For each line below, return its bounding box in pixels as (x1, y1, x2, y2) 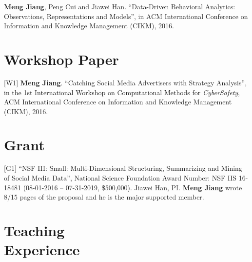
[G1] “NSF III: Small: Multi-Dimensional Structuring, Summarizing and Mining (4, 163, 242, 173)
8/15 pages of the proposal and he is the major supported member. (4, 192, 204, 202)
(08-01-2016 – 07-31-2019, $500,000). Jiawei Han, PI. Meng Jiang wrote (23, 182, 242, 192)
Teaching (4, 220, 65, 240)
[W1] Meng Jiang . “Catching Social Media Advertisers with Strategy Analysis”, (4, 77, 247, 87)
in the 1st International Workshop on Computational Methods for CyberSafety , (4, 87, 240, 97)
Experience (4, 240, 80, 260)
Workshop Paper (4, 49, 119, 69)
